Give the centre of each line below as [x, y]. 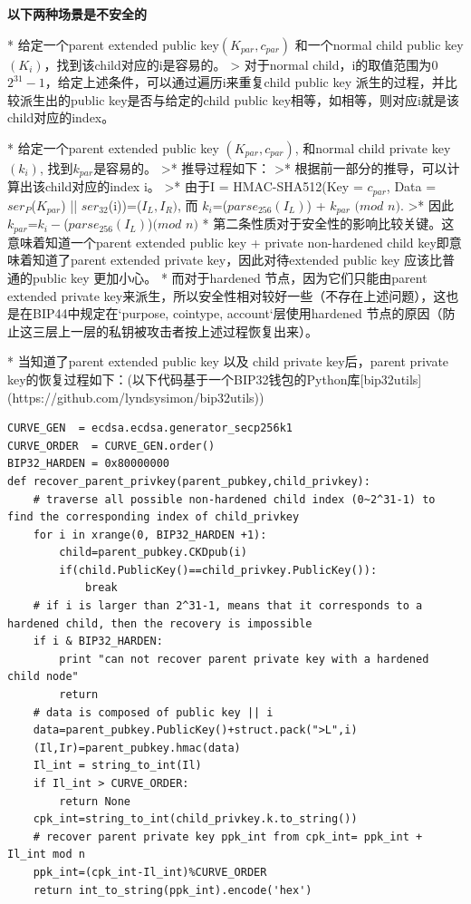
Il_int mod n [46, 855]
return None [95, 801]
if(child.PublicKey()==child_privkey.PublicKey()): [218, 570]
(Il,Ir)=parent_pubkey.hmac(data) [137, 748]
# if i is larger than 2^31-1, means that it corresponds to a [228, 606]
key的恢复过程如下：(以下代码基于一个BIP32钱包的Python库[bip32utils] [215, 379]
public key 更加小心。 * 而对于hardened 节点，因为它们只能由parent [230, 277]
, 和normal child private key [373, 147]
